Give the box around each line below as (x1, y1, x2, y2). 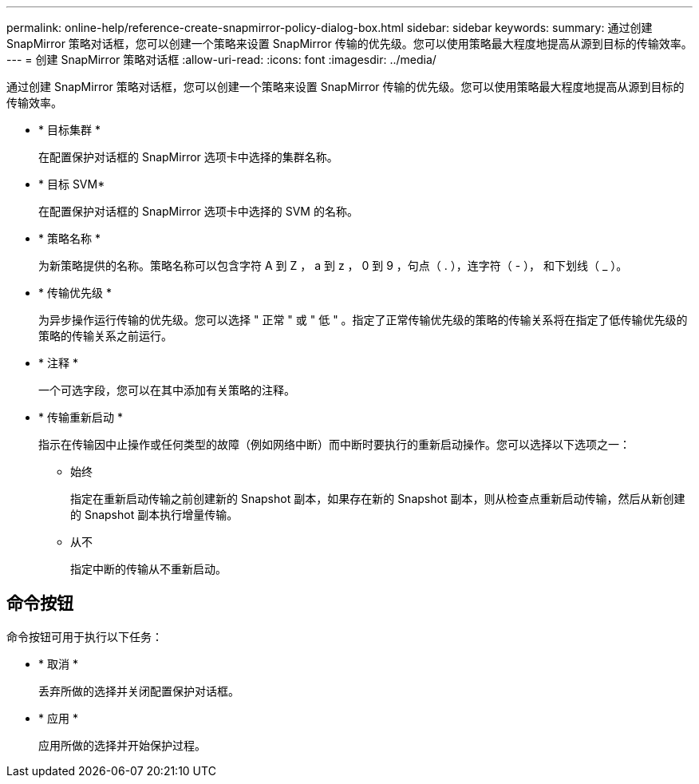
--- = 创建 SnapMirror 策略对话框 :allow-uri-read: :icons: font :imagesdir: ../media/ (6, 53, 436, 66)
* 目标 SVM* (38, 177, 105, 191)
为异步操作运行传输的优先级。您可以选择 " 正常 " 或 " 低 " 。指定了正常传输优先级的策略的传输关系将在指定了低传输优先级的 (38, 313, 688, 327)
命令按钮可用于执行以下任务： (6, 629, 163, 643)
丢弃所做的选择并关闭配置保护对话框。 (38, 683, 239, 698)
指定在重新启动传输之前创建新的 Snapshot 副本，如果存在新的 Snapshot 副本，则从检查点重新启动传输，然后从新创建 (70, 492, 685, 505)
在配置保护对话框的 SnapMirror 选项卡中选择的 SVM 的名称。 (38, 204, 358, 218)
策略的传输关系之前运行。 (38, 329, 172, 343)
